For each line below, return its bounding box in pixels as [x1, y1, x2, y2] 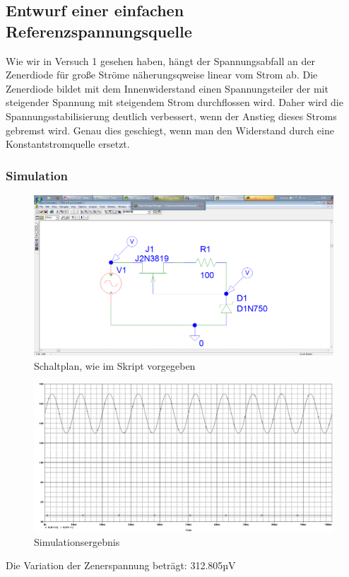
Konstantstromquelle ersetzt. [6, 136, 130, 151]
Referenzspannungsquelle [6, 20, 192, 42]
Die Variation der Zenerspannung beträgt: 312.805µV [6, 558, 236, 573]
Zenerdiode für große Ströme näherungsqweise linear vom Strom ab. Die [6, 67, 318, 82]
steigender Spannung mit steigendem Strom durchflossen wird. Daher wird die [6, 95, 343, 110]
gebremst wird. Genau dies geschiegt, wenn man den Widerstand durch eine [6, 122, 334, 137]
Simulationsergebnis [34, 534, 120, 549]
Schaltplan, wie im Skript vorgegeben [34, 358, 196, 373]
